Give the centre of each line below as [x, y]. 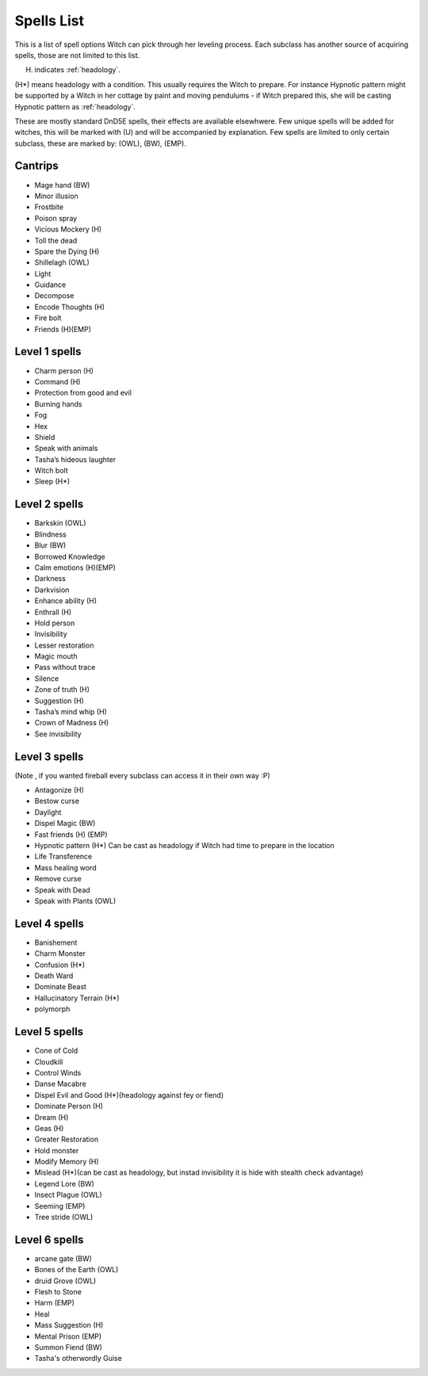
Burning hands [58, 403]
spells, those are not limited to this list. [77, 55]
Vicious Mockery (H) [68, 229]
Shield [45, 437]
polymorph [52, 1009]
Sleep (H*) [52, 482]
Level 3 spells [49, 757]
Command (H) [57, 381]
